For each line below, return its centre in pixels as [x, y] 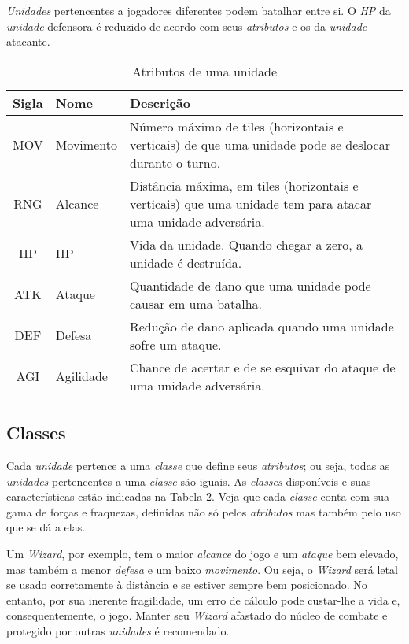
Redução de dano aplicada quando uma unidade [262, 326]
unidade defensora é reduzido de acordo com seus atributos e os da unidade [187, 26]
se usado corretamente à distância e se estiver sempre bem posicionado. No [187, 585]
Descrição [160, 102]
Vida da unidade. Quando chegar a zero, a [246, 244]
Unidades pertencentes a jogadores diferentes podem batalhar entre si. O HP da [199, 10]
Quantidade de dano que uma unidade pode [250, 285]
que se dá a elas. [46, 527]
